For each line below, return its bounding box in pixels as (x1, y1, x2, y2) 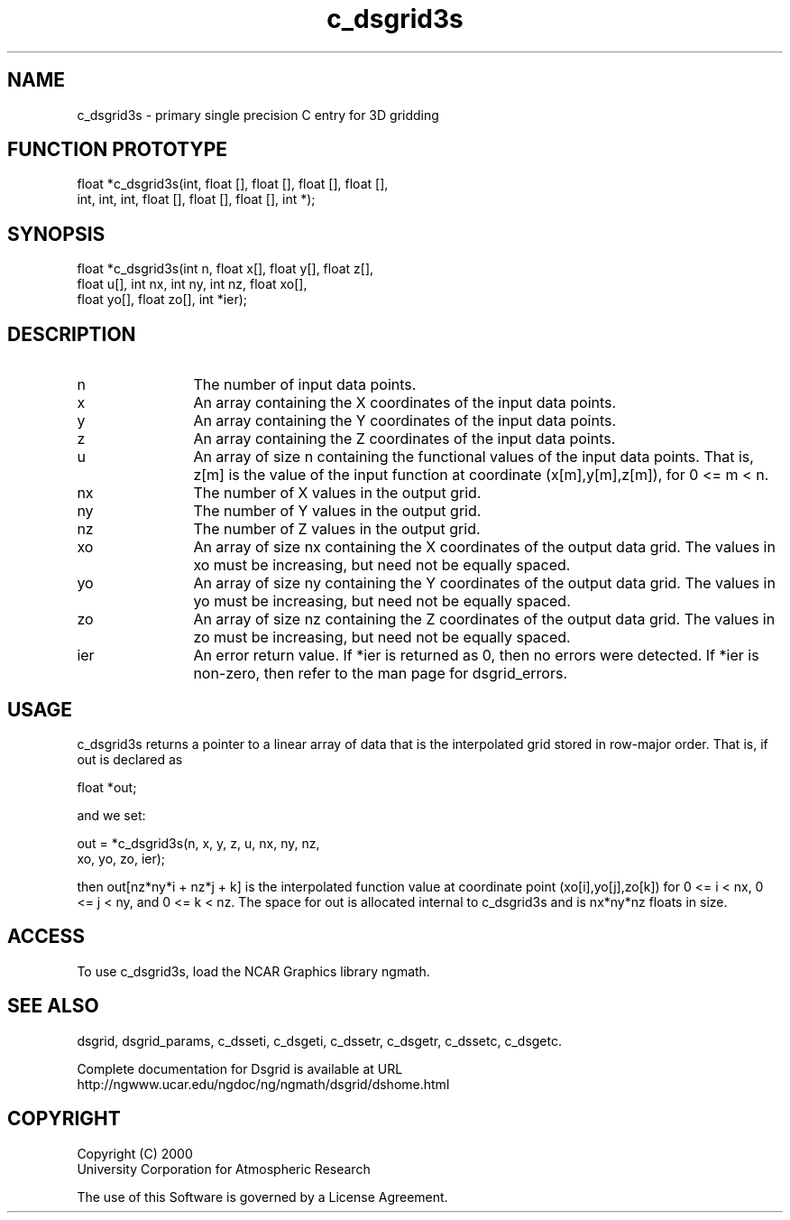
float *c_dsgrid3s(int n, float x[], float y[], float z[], (77, 261, 374, 277)
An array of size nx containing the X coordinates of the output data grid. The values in (193, 538, 776, 557)
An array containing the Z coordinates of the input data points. (193, 430, 616, 448)
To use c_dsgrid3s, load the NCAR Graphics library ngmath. (77, 963, 430, 979)
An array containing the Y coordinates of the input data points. (193, 411, 617, 430)
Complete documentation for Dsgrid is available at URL (77, 1060, 403, 1077)
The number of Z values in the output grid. (193, 520, 481, 539)
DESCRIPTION (7, 322, 136, 346)
